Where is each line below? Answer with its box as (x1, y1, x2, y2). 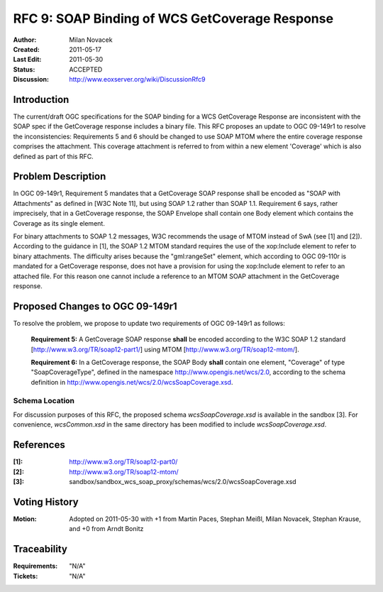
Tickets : (13, 571, 38, 580)
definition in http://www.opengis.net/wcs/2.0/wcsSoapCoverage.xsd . (30, 378, 233, 386)
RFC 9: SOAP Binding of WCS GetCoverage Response (13, 11, 333, 26)
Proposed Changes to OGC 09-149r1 (13, 300, 177, 312)
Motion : (13, 515, 37, 523)
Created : (13, 45, 40, 53)
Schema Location (13, 395, 74, 405)
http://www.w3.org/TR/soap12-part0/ (69, 458, 178, 466)
